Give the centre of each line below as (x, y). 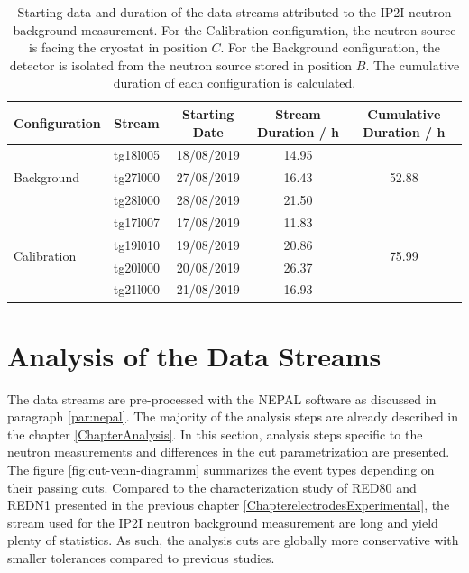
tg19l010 (137, 244)
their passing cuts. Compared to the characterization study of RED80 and (212, 487)
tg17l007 (137, 222)
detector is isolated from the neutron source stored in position (181, 65)
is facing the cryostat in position (118, 47)
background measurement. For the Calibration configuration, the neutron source (234, 29)
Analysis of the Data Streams (194, 355)
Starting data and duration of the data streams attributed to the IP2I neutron (234, 12)
